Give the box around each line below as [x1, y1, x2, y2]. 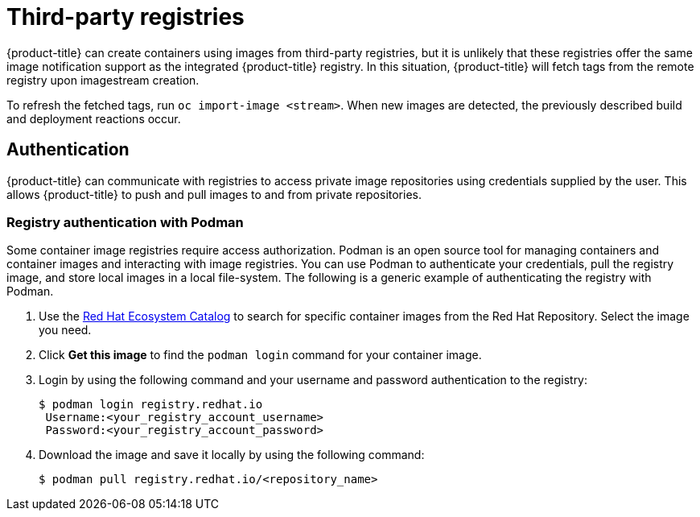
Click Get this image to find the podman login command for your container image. [39, 348, 482, 362]
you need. [39, 323, 92, 337]
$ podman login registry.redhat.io [39, 398, 263, 412]
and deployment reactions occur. [6, 111, 181, 126]
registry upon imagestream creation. [6, 72, 200, 87]
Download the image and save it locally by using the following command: [39, 448, 425, 462]
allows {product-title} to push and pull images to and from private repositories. [6, 187, 422, 201]
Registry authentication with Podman [6, 213, 244, 230]
